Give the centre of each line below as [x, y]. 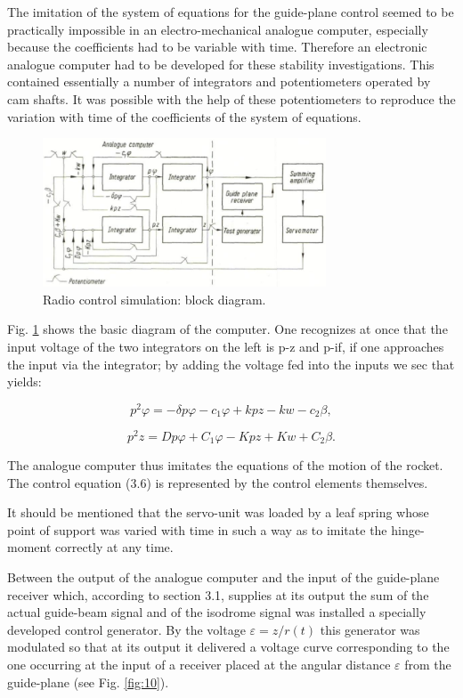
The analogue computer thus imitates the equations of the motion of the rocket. [225, 464]
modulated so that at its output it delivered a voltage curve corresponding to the [228, 647]
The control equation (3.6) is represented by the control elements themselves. [218, 482]
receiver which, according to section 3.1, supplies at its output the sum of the [218, 594]
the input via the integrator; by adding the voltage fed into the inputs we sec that [231, 364]
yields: [24, 381]
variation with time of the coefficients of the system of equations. [184, 116]
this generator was [370, 629]
